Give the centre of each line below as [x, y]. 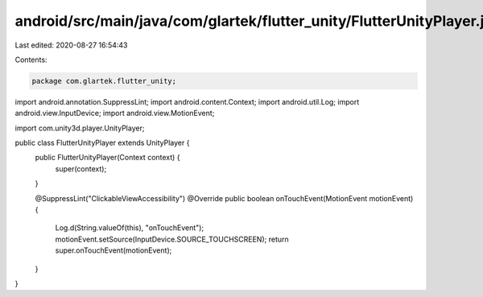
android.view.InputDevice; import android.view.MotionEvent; [115, 113]
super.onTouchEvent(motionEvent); [114, 250]
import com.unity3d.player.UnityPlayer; [80, 128]
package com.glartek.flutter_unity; [104, 81]
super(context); [81, 168]
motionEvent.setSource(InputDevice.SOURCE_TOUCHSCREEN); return [172, 239]
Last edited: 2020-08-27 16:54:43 [71, 45]
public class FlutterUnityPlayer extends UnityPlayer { [102, 143]
